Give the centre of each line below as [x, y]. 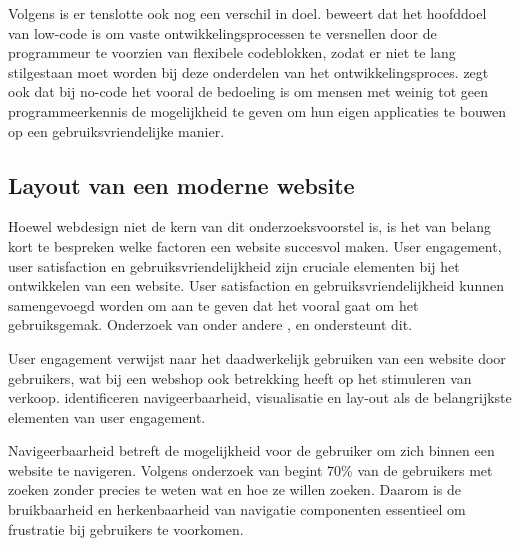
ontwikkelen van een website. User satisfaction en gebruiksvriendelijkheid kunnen [256, 285]
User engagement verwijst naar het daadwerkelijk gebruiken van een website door [257, 357]
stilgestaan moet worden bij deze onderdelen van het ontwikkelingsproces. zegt [248, 71]
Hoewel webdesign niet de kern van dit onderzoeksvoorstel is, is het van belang [250, 226]
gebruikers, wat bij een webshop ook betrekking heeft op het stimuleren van [240, 377]
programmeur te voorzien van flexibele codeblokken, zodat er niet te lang [232, 52]
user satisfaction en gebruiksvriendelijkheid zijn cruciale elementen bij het [234, 265]
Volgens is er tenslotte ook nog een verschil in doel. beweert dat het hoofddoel [247, 13]
